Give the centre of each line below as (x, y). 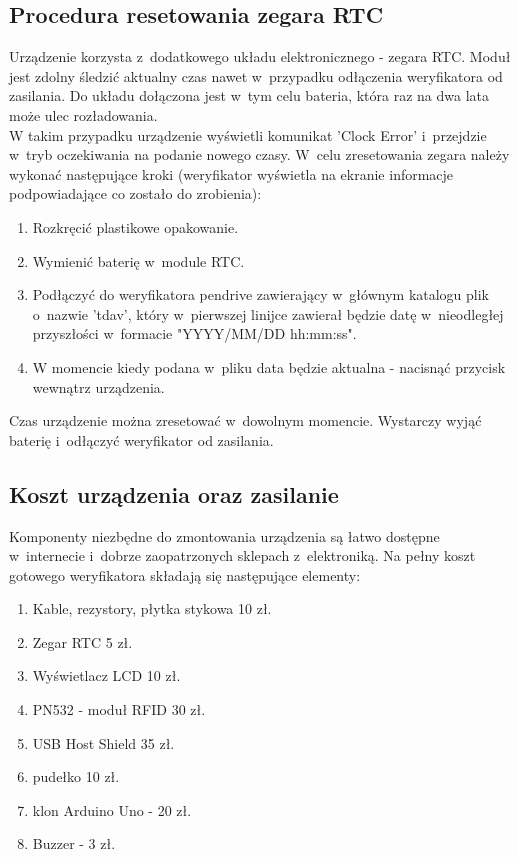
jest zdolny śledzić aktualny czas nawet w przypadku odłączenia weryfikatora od (256, 75)
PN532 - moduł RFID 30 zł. (119, 709)
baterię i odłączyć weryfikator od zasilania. (141, 439)
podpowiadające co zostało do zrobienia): (135, 193)
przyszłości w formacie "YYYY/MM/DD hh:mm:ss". (194, 333)
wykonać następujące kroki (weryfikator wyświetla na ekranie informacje (231, 173)
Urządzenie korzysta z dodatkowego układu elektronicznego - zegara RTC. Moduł (260, 56)
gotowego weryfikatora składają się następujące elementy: (185, 574)
